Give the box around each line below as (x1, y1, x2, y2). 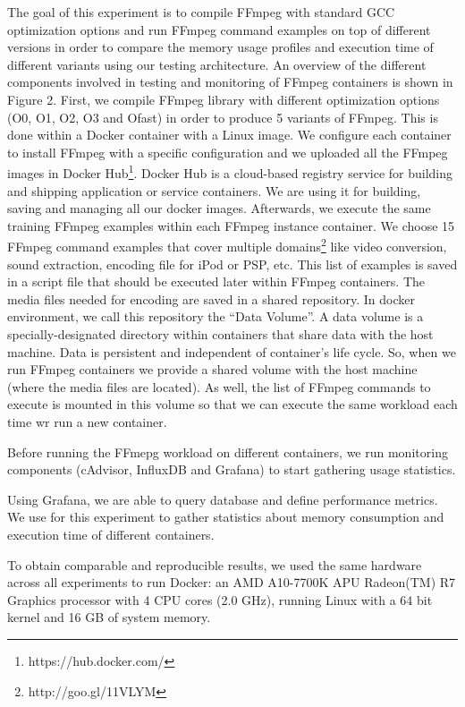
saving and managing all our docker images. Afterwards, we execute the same (7, 199, 431, 217)
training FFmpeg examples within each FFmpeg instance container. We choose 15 (7, 216, 455, 234)
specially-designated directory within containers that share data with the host (7, 325, 434, 343)
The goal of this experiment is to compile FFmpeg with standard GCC (7, 3, 395, 21)
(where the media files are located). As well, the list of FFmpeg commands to (7, 377, 431, 396)
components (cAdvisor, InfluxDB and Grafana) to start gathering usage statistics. (7, 460, 456, 479)
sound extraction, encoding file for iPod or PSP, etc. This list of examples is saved (7, 254, 458, 273)
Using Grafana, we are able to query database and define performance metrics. (7, 490, 438, 508)
